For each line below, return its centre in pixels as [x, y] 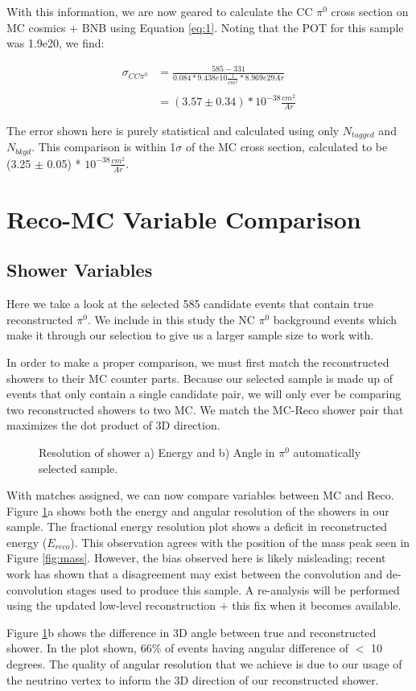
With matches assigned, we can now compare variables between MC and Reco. [200, 495]
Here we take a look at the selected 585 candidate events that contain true [190, 304]
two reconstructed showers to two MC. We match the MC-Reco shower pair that [205, 409]
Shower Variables [80, 270]
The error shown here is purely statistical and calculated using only [173, 130]
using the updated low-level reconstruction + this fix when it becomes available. [204, 605]
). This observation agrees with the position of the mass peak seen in [240, 542]
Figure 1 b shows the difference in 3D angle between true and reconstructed [192, 632]
